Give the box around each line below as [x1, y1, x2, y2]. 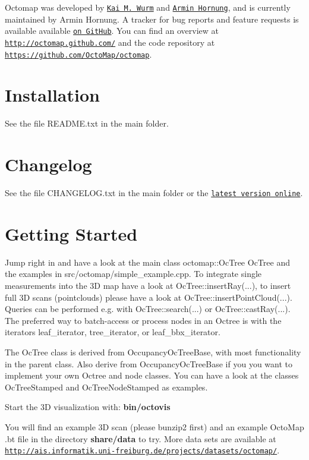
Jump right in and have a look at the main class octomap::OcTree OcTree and [5, 256, 290, 268]
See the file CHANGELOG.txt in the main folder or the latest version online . [5, 187, 303, 199]
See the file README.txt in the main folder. [5, 117, 169, 130]
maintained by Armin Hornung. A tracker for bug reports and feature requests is [5, 12, 299, 25]
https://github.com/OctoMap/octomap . [5, 48, 152, 60]
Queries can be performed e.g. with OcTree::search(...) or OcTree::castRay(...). [5, 303, 291, 315]
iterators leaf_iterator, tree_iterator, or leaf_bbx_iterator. [5, 326, 220, 338]
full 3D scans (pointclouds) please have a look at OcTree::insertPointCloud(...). [5, 291, 292, 303]
